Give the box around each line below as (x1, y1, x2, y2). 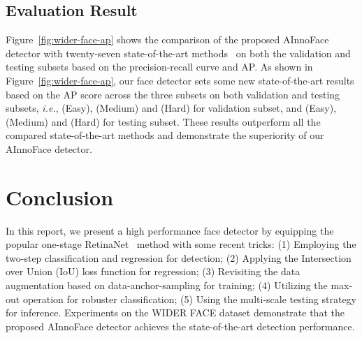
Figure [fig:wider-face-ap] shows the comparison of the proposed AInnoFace (6, 32, 329, 47)
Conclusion (6, 182, 114, 211)
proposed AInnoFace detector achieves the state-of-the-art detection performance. (6, 318, 355, 333)
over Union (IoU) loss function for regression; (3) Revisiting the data (6, 264, 301, 279)
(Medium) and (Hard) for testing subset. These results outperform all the (6, 114, 321, 128)
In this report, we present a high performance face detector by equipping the (6, 223, 334, 237)
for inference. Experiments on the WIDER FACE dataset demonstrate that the (6, 305, 345, 320)
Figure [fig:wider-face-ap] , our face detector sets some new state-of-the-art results (6, 73, 354, 87)
